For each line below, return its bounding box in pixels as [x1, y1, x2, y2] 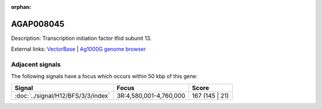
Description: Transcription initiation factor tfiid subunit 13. [11, 35, 152, 42]
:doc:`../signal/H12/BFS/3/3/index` [14, 91, 110, 99]
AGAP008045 [11, 18, 65, 29]
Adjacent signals [11, 60, 61, 68]
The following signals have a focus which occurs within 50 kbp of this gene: [11, 73, 198, 80]
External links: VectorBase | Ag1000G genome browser [11, 45, 146, 53]
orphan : [11, 4, 32, 10]
